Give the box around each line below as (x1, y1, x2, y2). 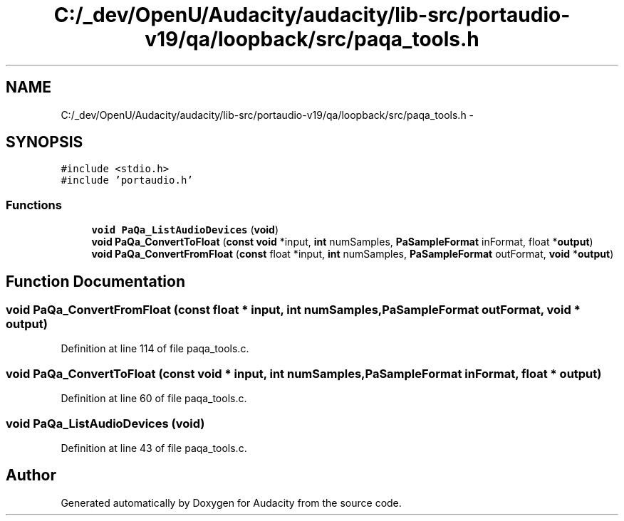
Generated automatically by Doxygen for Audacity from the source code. (61, 496, 402, 509)
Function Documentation (6, 272, 185, 290)
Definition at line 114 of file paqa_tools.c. (61, 342, 249, 355)
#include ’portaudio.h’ (61, 174, 193, 186)
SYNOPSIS (6, 133, 83, 152)
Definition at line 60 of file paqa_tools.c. (61, 392, 247, 405)
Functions (6, 197, 62, 212)
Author (6, 466, 56, 485)
